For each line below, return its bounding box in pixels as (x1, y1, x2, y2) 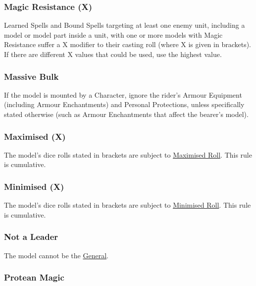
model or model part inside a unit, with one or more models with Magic (4, 29, 223, 40)
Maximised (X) (4, 130, 66, 142)
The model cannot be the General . (4, 250, 108, 260)
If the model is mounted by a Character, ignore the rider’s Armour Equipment (4, 89, 242, 100)
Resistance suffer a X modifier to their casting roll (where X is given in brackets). (4, 39, 251, 50)
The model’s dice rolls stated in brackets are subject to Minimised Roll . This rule (4, 200, 251, 210)
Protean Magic (4, 271, 64, 284)
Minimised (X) (4, 180, 64, 192)
